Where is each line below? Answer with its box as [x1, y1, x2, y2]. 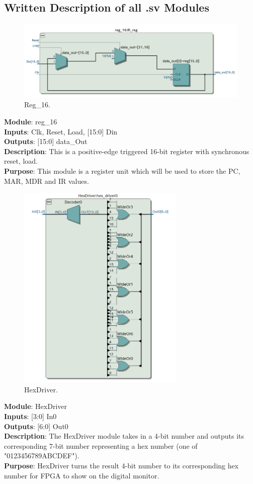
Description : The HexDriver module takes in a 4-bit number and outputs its [4, 431, 244, 441]
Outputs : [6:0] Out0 [4, 421, 68, 431]
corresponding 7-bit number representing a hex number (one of [4, 440, 198, 451]
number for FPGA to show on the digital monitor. [4, 470, 159, 480]
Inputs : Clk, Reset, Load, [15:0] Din [4, 126, 118, 136]
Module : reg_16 [4, 116, 57, 126]
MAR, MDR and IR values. [4, 175, 89, 186]
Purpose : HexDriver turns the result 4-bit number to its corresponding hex [4, 460, 239, 470]
